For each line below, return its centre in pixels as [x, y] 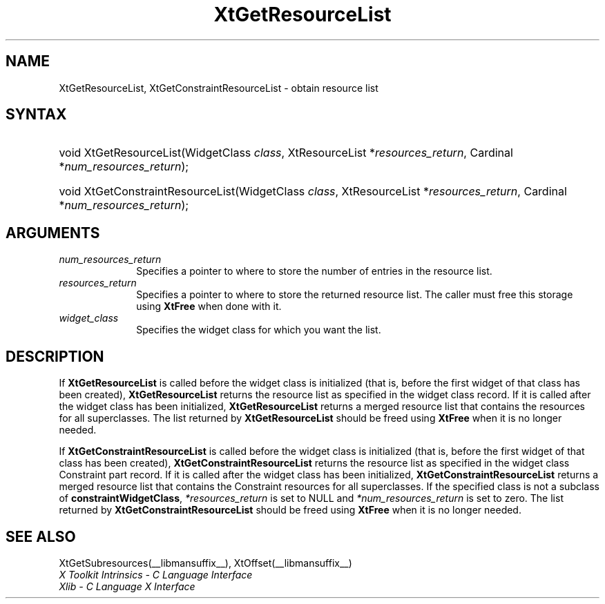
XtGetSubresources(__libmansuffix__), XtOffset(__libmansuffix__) [205, 563]
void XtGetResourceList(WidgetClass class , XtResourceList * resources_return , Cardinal [286, 153]
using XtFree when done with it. [209, 306]
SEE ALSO [41, 536]
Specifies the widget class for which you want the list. [259, 330]
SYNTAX [36, 115]
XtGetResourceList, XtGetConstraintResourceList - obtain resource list [219, 88]
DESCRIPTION [55, 356]
